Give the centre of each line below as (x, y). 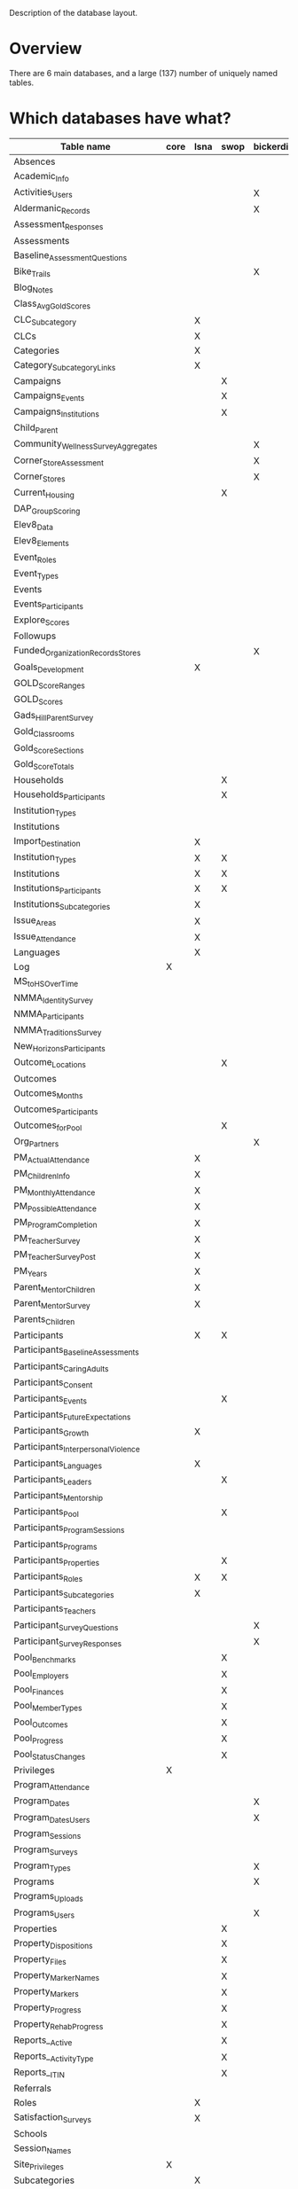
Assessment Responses (59, 225)
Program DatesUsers (52, 1818)
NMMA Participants (49, 1014)
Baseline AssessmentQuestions (70, 255)
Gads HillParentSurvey (54, 716)
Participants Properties (57, 1560)
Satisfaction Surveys (52, 2118)
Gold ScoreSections (49, 748)
